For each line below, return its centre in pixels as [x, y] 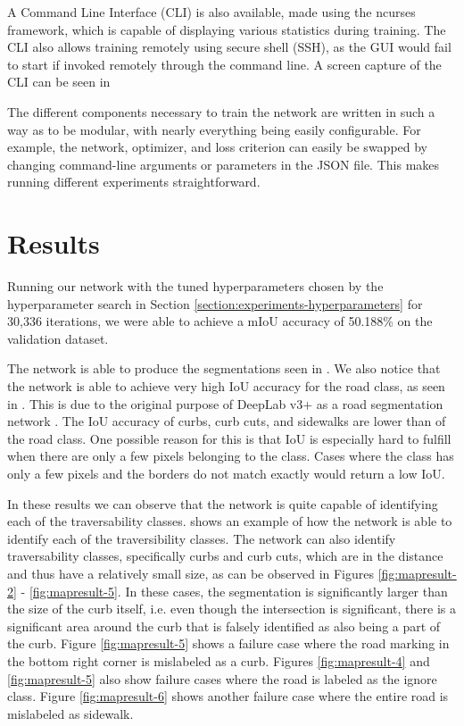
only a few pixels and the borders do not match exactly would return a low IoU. [226, 473]
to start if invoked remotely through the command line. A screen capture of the [224, 64]
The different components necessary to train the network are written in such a [221, 111]
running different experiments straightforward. [134, 182]
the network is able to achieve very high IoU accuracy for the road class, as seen [226, 386]
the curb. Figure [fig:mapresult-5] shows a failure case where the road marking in [228, 643]
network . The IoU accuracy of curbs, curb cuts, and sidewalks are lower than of [227, 421]
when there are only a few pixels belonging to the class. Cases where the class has [231, 456]
